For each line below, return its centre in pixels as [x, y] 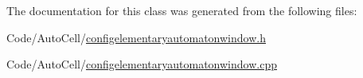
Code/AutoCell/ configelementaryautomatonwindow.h [136, 37]
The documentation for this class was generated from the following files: [182, 10]
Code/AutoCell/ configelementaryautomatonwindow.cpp [142, 64]
